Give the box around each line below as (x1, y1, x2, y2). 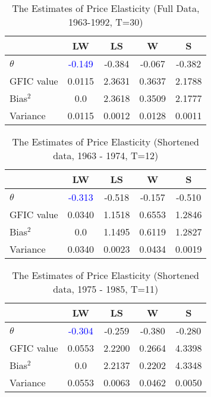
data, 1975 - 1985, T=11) (53, 282, 159, 296)
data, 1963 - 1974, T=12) (53, 148, 159, 162)
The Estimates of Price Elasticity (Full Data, (12, 1, 200, 15)
